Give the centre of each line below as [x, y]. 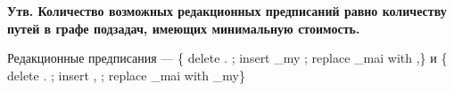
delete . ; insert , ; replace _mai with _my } [126, 75]
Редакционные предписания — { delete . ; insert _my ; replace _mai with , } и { [227, 58]
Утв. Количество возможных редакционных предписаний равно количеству [227, 11]
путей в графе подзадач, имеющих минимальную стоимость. [184, 28]
